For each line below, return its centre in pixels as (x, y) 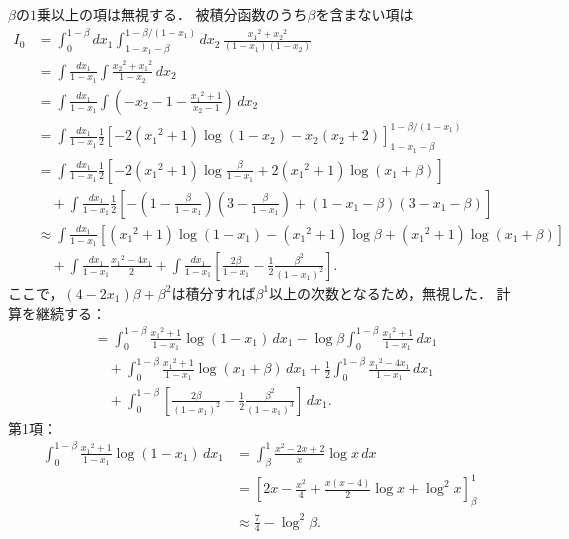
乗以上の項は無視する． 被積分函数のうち (172, 14)
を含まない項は (364, 14)
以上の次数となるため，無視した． (380, 292)
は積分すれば (213, 292)
